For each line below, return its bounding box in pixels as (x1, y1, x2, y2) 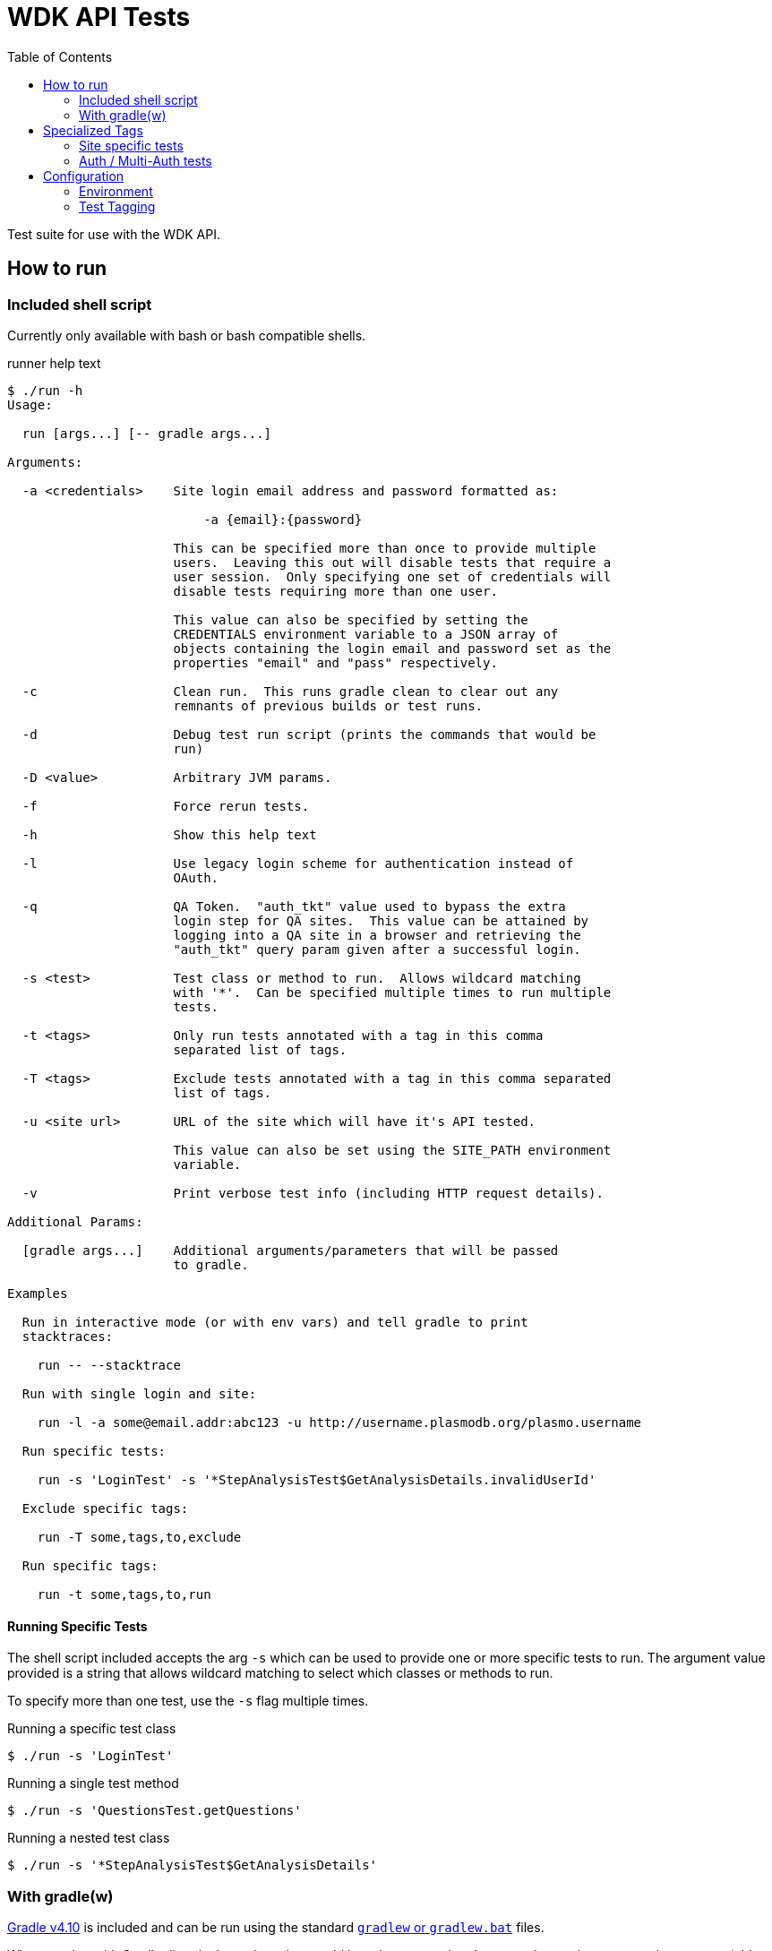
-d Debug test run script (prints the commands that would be (21, 726, 596, 742)
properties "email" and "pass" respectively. (173, 655, 498, 670)
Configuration (43, 168, 124, 184)
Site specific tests (79, 137, 184, 153)
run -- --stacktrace (37, 1357, 181, 1372)
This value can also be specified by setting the (173, 612, 528, 627)
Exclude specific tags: (21, 1500, 189, 1516)
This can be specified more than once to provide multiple (173, 540, 596, 555)
